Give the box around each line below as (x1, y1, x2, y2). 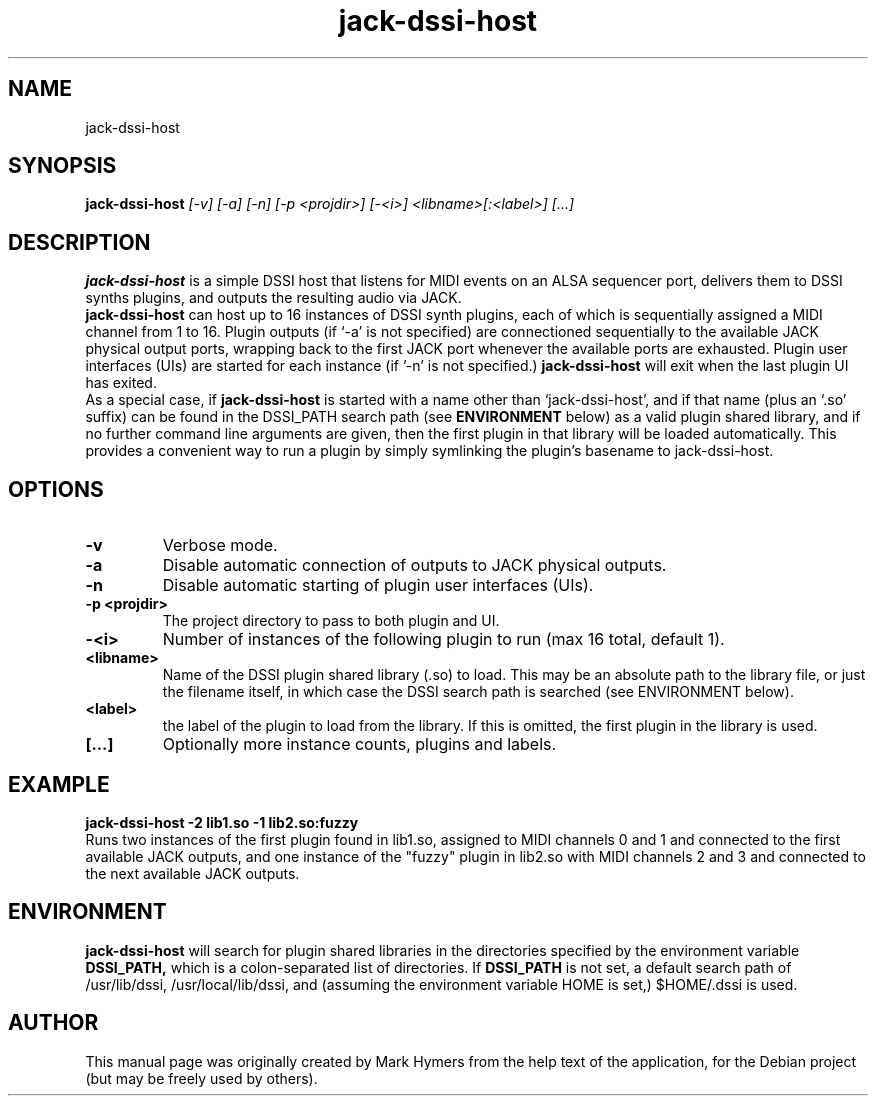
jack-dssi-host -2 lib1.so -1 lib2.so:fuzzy (85, 813, 359, 831)
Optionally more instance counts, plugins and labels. (162, 734, 557, 755)
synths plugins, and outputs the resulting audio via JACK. (85, 289, 462, 307)
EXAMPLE (8, 771, 110, 797)
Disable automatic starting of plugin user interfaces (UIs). (162, 575, 594, 596)
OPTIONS (8, 476, 104, 502)
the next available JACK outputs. (85, 864, 300, 882)
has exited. (85, 374, 157, 392)
